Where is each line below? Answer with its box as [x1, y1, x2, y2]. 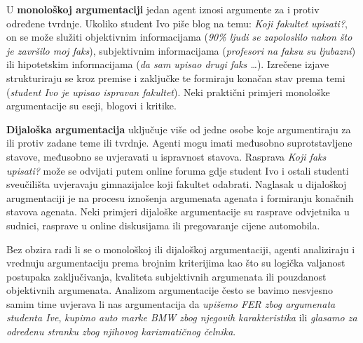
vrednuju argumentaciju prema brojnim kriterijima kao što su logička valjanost [6, 255, 345, 270]
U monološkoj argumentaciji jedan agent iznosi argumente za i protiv [6, 2, 320, 16]
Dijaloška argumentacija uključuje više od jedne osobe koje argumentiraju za [6, 121, 351, 136]
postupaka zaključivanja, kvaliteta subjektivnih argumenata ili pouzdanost [6, 269, 327, 283]
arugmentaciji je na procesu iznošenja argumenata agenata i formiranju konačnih [6, 190, 354, 205]
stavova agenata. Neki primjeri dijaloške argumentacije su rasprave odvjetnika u [6, 204, 350, 219]
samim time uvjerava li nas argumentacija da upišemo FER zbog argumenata [6, 296, 336, 311]
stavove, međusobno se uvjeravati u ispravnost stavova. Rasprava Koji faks [6, 149, 327, 163]
